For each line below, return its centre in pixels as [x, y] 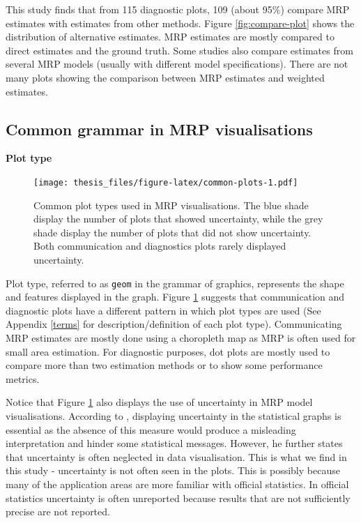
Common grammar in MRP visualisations [159, 129]
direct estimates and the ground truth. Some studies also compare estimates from [179, 50]
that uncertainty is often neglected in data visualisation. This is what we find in [176, 456]
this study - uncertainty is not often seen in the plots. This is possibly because [173, 470]
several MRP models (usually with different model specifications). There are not [177, 64]
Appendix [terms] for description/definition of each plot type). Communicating [174, 324]
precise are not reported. [58, 511]
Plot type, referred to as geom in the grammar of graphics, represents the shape [175, 283]
